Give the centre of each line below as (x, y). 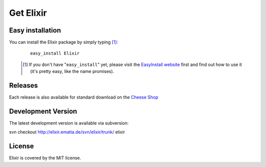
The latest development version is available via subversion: (69, 123)
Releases (23, 85)
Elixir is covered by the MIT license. (45, 158)
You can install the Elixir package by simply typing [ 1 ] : (64, 42)
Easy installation (35, 30)
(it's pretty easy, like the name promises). (72, 71)
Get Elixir (28, 13)
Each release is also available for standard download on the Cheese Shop (84, 97)
